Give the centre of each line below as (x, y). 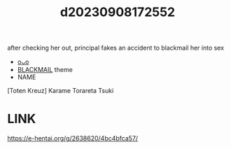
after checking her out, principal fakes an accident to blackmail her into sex (116, 48)
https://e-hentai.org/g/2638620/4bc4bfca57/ (73, 139)
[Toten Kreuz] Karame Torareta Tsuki (61, 91)
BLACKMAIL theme (45, 70)
